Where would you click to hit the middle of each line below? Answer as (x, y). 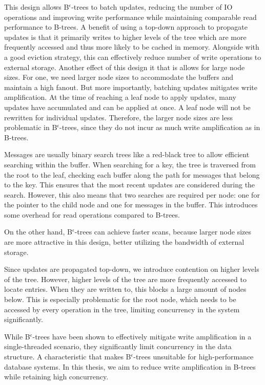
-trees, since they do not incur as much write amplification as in (160, 127)
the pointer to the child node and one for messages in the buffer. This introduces (131, 205)
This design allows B (37, 7)
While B (17, 336)
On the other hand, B (38, 232)
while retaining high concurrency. (56, 377)
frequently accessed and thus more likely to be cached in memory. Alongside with (132, 47)
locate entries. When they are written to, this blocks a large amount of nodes (125, 289)
